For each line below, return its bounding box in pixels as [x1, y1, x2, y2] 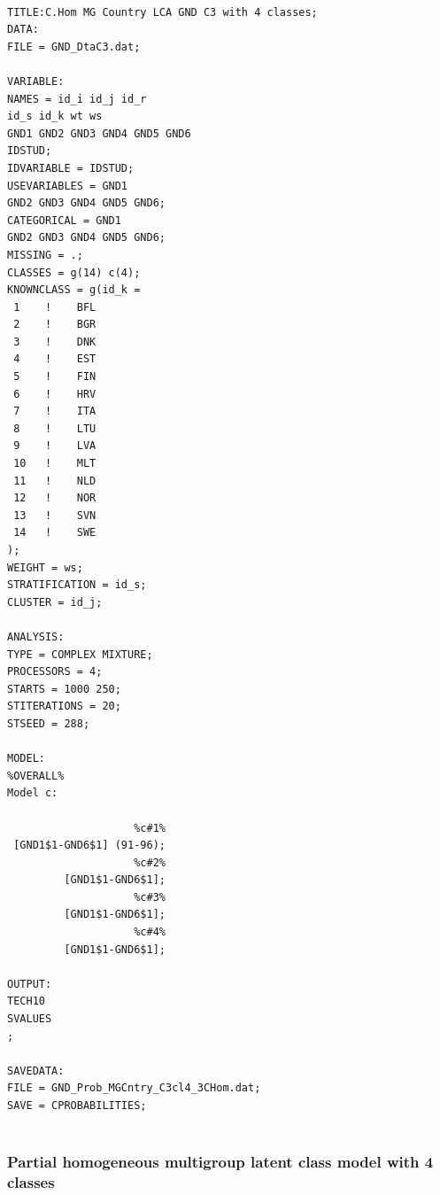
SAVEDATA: [7, 1064, 65, 1077]
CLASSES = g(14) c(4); [7, 266, 141, 279]
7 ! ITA [13, 405, 96, 418]
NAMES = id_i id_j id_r [7, 92, 147, 105]
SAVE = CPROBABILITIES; [7, 1099, 147, 1112]
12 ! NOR [13, 492, 96, 505]
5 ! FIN [13, 370, 96, 384]
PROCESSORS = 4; [7, 665, 103, 679]
